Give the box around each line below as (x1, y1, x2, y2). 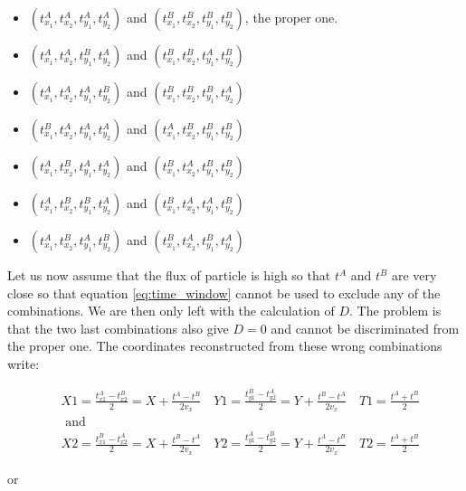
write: (7, 354, 40, 373)
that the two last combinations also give (7, 318, 229, 337)
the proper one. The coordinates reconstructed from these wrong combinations (7, 336, 442, 355)
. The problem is (349, 301, 442, 320)
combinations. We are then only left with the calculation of (7, 301, 335, 320)
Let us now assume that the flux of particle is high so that (7, 266, 331, 284)
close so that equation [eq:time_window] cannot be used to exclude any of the (7, 283, 441, 302)
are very (391, 266, 437, 284)
